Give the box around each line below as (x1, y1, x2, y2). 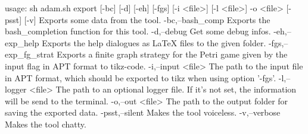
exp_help (5, 36, 39, 49)
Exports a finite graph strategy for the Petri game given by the (57, 48, 288, 60)
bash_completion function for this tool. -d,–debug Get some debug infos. (5, 25, 271, 37)
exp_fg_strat (5, 48, 54, 60)
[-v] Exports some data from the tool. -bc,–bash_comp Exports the (24, 13, 270, 25)
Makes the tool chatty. (5, 117, 86, 130)
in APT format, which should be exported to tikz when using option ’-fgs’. (5, 71, 276, 84)
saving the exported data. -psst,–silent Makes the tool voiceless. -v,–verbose (5, 106, 281, 119)
